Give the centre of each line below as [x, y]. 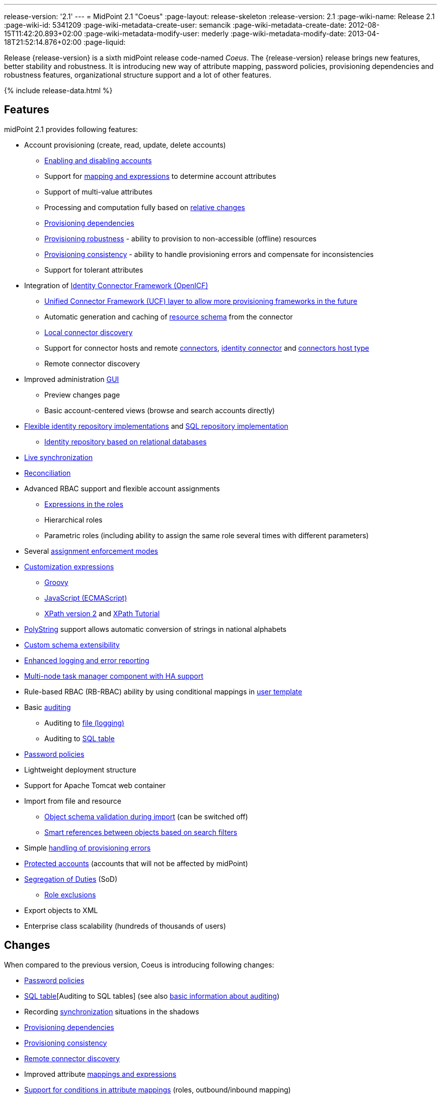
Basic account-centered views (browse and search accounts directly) [160, 410]
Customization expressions [69, 566]
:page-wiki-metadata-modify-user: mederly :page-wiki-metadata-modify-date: [215, 34]
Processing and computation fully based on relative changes [145, 207]
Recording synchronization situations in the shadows [112, 1011]
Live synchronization [59, 457]
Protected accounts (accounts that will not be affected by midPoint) [136, 863]
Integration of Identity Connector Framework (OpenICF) [116, 285]
